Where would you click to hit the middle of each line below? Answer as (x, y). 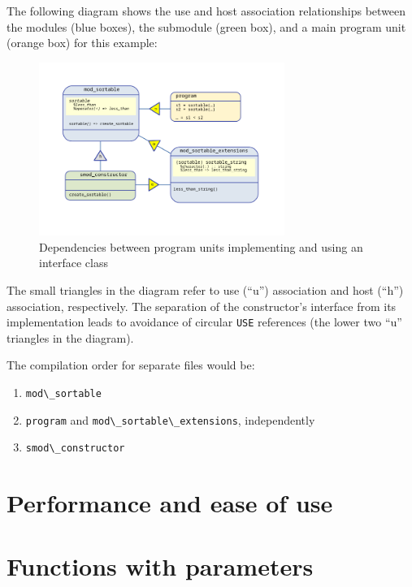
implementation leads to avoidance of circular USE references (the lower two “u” (204, 322)
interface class (74, 263)
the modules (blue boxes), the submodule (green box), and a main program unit (206, 26)
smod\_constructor (75, 449)
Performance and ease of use (170, 503)
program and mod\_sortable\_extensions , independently (170, 419)
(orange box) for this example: (82, 43)
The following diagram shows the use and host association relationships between (206, 11)
